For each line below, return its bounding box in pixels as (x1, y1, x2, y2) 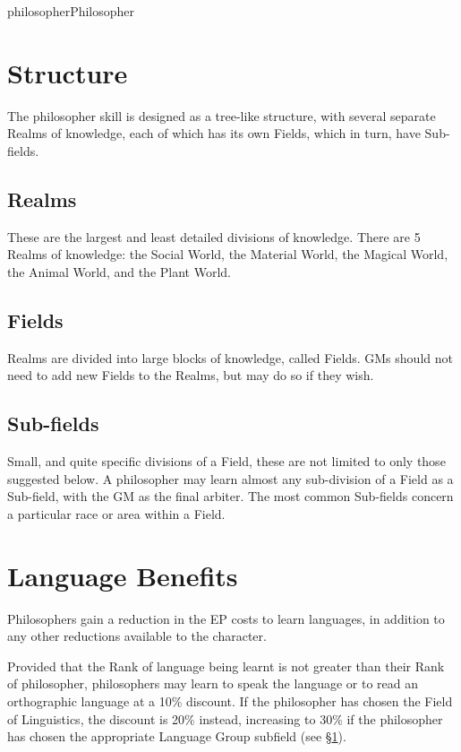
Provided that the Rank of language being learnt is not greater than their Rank (7, 656, 445, 675)
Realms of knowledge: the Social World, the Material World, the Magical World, (7, 245, 448, 264)
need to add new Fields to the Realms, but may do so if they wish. (7, 366, 374, 385)
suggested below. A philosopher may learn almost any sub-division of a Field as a (7, 469, 454, 488)
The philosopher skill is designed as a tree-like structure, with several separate (7, 106, 436, 125)
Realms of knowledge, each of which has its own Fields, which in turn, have (7, 124, 421, 143)
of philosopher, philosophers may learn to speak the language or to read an (7, 674, 419, 693)
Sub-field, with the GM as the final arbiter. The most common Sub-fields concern (7, 487, 454, 506)
